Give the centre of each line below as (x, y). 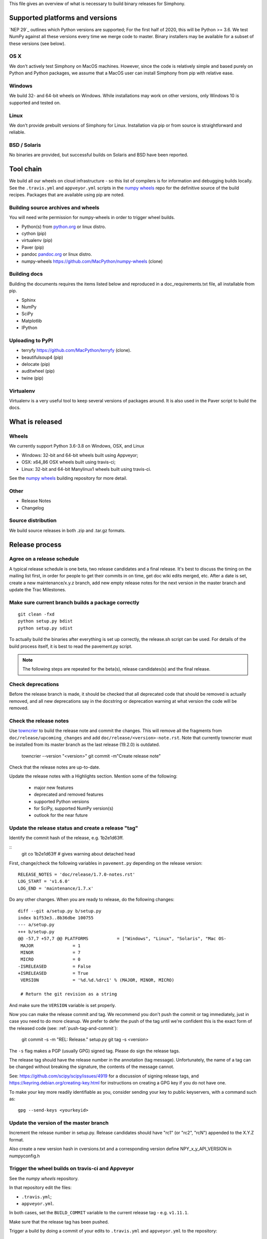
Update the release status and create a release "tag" (74, 828)
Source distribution (33, 520)
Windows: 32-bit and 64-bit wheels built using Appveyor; (80, 455)
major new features (54, 788)
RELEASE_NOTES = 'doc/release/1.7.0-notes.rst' (77, 874)
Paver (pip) (33, 247)
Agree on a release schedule (44, 559)
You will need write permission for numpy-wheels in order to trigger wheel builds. (92, 218)
